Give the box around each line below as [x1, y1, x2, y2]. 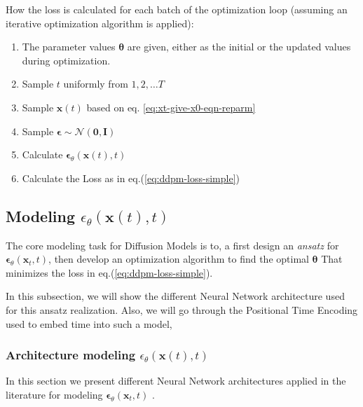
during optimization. [22, 53, 111, 67]
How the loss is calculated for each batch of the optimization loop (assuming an [6, 2, 348, 16]
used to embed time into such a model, [6, 316, 172, 331]
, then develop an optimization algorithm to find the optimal [48, 251, 309, 266]
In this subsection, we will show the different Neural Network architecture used [6, 289, 345, 303]
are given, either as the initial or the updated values [127, 39, 351, 54]
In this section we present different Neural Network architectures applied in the [6, 373, 346, 388]
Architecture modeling [6, 346, 136, 364]
